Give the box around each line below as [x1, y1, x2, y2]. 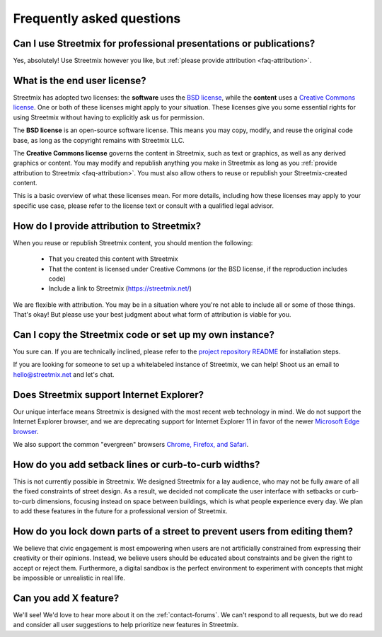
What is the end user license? [13, 74, 146, 86]
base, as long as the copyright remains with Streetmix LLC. [13, 136, 185, 144]
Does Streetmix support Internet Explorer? [13, 389, 204, 401]
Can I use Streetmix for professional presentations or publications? [13, 37, 316, 49]
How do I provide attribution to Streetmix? [13, 220, 202, 232]
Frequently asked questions [13, 11, 181, 26]
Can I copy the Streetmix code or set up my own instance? [13, 329, 275, 341]
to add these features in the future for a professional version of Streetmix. [13, 506, 228, 515]
